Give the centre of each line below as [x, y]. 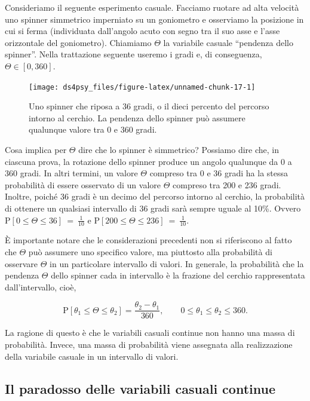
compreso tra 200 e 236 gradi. [227, 184]
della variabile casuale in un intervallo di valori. [92, 356]
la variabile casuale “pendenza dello [228, 42]
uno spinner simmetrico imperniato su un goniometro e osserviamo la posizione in [154, 19]
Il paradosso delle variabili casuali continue [140, 388]
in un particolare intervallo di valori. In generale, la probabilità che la [177, 263]
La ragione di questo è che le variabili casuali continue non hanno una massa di [150, 333]
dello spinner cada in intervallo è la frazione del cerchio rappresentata [178, 275]
